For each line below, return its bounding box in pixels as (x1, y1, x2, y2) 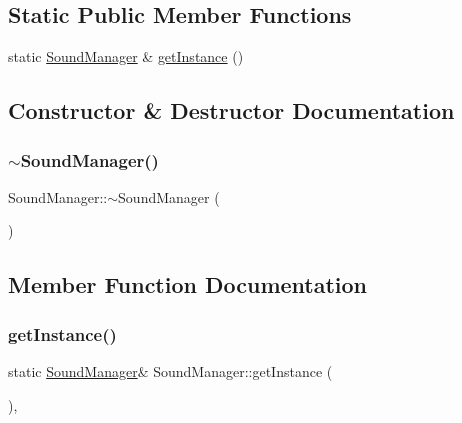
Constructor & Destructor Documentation (8, 95, 455, 126)
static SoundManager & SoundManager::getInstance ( (8, 360, 333, 381)
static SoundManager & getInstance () (8, 46, 244, 67)
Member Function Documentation (8, 269, 368, 300)
